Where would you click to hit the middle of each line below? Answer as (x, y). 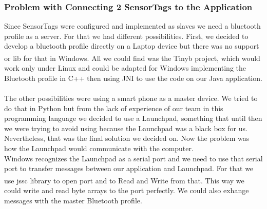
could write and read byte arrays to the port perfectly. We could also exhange (127, 190)
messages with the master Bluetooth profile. (73, 200)
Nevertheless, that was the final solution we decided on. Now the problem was (127, 138)
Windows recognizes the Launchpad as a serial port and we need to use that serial (133, 158)
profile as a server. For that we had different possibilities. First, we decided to (126, 36)
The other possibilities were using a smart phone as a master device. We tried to (131, 98)
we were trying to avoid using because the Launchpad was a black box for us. (126, 128)
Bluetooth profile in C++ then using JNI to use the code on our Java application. (133, 78)
